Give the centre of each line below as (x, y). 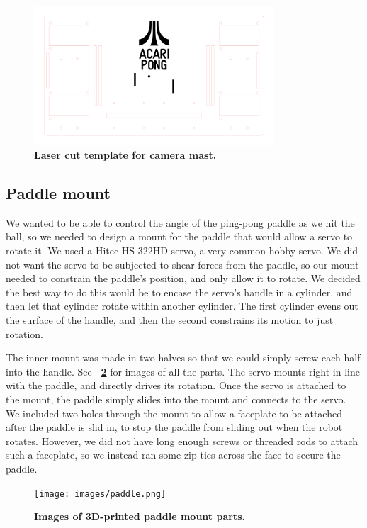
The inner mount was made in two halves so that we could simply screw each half (183, 358)
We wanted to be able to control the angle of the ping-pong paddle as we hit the (180, 222)
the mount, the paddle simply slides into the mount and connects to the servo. (176, 399)
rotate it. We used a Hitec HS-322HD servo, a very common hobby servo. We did (182, 250)
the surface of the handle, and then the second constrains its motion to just (170, 319)
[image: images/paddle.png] (100, 494)
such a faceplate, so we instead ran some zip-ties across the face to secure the (173, 455)
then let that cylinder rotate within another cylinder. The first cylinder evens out (182, 306)
